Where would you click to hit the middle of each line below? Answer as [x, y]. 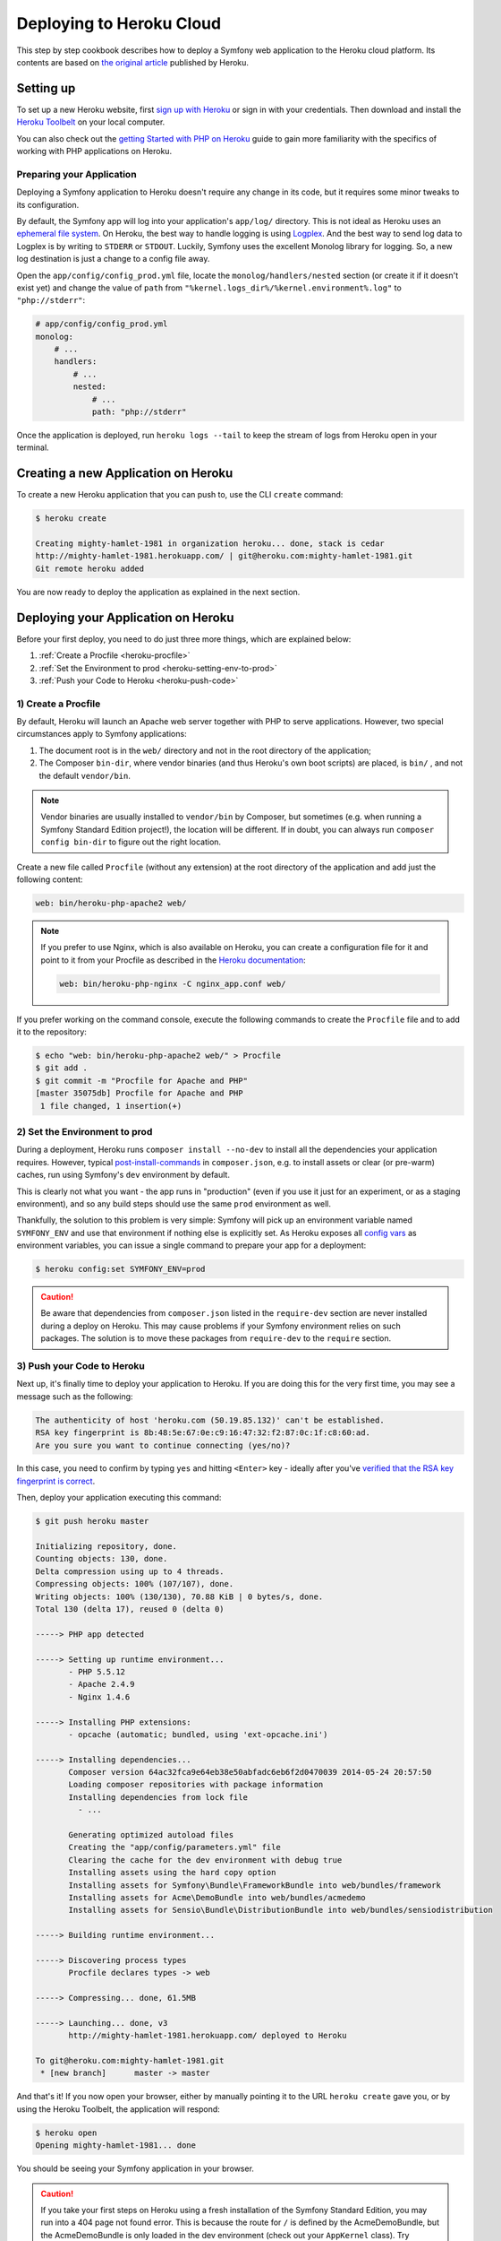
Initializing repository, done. [106, 1547]
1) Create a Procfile [59, 704]
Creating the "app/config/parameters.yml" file [174, 1847]
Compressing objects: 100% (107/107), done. [135, 1584]
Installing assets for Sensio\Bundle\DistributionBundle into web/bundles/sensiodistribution [281, 1910]
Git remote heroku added [90, 568]
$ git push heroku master [92, 1521]
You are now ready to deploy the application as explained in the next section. [158, 592]
